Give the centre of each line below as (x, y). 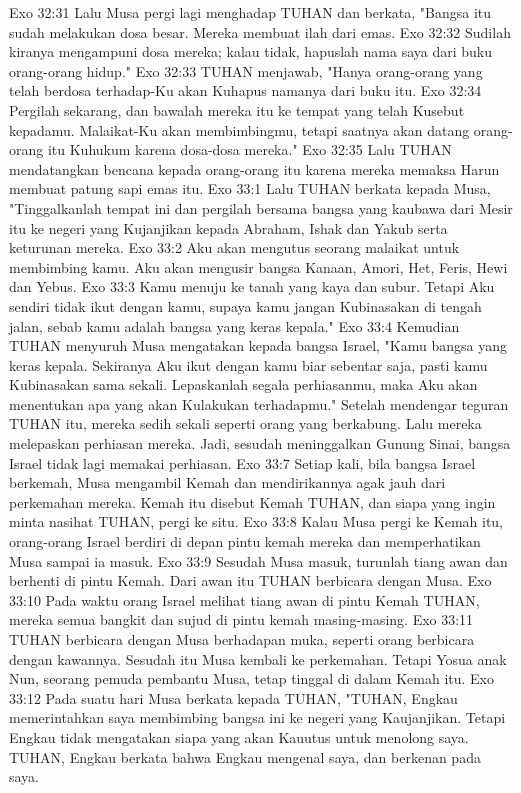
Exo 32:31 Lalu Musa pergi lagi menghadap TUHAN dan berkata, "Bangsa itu (250, 12)
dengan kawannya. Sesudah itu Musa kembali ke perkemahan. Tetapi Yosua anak (258, 658)
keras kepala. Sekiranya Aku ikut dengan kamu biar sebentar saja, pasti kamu (248, 364)
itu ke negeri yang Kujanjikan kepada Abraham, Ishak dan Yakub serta (228, 227)
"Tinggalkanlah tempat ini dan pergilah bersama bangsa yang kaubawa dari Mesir (261, 207)
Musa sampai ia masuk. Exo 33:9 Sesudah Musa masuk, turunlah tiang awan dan (258, 560)
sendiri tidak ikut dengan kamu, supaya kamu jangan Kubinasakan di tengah (245, 305)
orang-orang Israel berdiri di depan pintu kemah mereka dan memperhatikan (245, 541)
